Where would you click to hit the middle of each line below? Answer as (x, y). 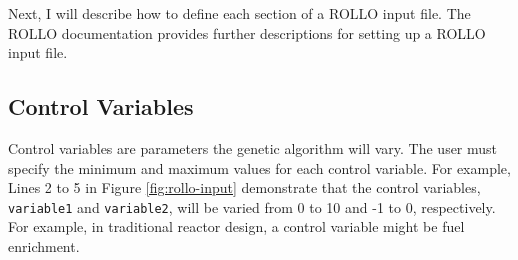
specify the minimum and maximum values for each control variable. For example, (259, 167)
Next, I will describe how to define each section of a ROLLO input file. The (239, 13)
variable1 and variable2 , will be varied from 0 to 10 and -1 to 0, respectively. (252, 206)
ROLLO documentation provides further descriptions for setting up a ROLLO (247, 32)
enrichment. (44, 246)
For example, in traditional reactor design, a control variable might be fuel (236, 226)
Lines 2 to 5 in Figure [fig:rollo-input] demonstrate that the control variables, (244, 187)
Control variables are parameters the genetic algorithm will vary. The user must (253, 147)
